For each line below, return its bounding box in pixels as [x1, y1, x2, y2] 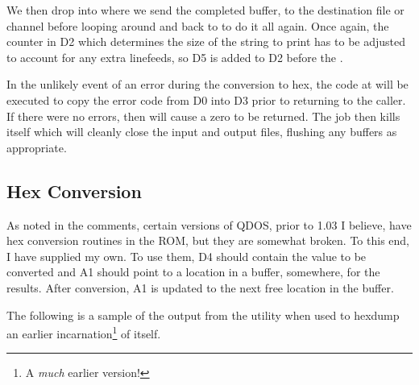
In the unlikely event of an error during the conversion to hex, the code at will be [6, 76, 409, 93]
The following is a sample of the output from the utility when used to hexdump [6, 306, 400, 323]
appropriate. [6, 139, 67, 155]
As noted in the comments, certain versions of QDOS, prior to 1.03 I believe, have [6, 216, 412, 233]
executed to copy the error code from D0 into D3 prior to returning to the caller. [6, 91, 406, 108]
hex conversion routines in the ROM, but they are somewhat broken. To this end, [6, 232, 409, 249]
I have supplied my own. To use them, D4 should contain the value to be [6, 247, 367, 264]
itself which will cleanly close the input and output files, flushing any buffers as [6, 123, 397, 140]
